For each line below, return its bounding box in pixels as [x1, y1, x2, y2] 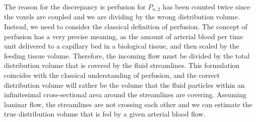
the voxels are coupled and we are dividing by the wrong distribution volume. [4, 11, 240, 22]
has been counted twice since [162, 1, 251, 11]
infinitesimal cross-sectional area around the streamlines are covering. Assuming [4, 89, 247, 100]
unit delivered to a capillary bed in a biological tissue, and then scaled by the [4, 41, 239, 51]
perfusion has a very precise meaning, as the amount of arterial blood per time [4, 31, 243, 41]
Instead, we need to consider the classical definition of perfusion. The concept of [4, 21, 248, 32]
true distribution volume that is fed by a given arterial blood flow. [4, 109, 205, 119]
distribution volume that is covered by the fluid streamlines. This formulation [4, 60, 240, 70]
